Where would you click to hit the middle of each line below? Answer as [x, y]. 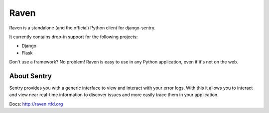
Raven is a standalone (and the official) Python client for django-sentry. [82, 28]
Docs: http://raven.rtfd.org [36, 104]
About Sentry [31, 76]
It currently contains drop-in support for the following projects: [73, 37]
